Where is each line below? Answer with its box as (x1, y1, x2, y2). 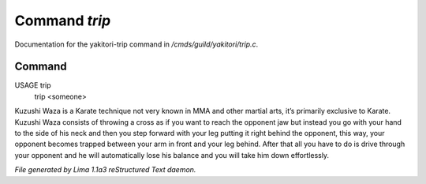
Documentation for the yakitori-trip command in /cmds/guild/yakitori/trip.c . (14, 39, 259, 49)
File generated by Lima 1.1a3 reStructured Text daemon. (14, 165, 196, 175)
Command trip (14, 12, 111, 29)
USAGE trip (14, 81, 51, 90)
